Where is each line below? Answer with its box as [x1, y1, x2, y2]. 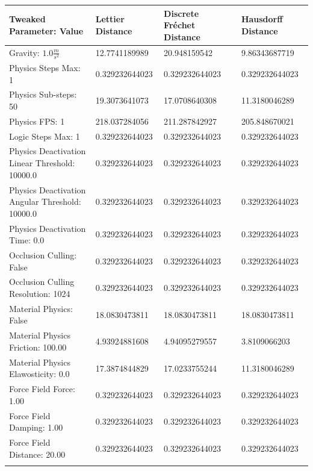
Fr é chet [164, 19, 196, 31]
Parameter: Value [9, 24, 84, 37]
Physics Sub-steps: [9, 88, 77, 101]
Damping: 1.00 [9, 421, 63, 434]
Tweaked [9, 13, 46, 25]
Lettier [95, 13, 125, 25]
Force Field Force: [9, 382, 75, 395]
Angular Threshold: [9, 195, 81, 208]
